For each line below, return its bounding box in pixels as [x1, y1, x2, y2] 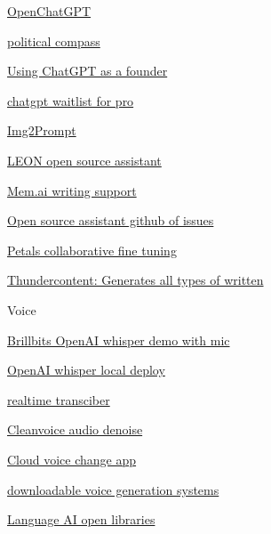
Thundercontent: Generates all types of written [7, 271, 264, 289]
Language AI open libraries [7, 510, 155, 529]
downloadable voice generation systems [7, 480, 219, 498]
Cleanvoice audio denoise [7, 420, 143, 439]
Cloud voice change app [7, 449, 137, 468]
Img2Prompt [7, 121, 76, 140]
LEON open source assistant [7, 150, 162, 169]
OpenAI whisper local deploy [7, 360, 165, 379]
